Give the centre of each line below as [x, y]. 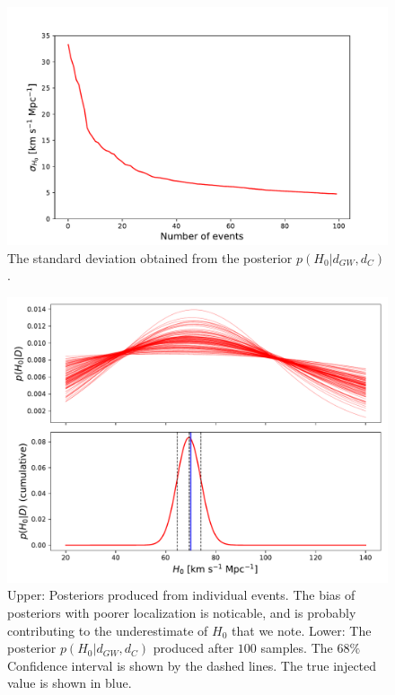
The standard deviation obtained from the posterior [150, 257]
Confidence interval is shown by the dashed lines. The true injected [192, 665]
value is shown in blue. [70, 683]
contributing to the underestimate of [108, 630]
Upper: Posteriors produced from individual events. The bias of [181, 595]
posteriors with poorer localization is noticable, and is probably [182, 612]
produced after [193, 648]
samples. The [297, 648]
